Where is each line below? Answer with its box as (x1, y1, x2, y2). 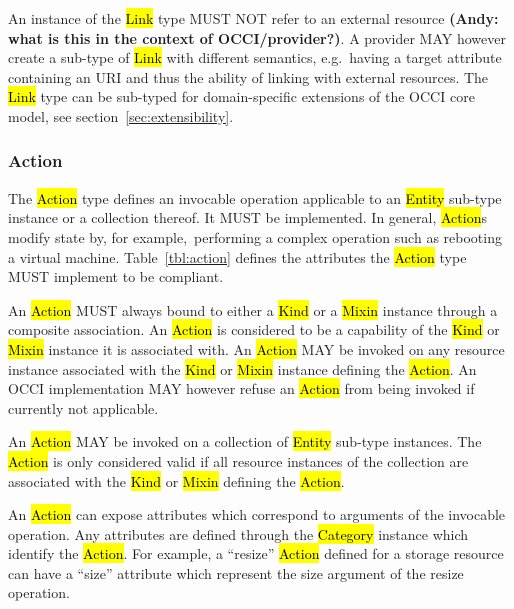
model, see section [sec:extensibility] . (8, 105, 234, 126)
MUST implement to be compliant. (8, 266, 224, 287)
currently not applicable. (8, 397, 159, 418)
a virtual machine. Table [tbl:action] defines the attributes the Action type (8, 246, 467, 267)
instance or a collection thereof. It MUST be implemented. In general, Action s (8, 207, 487, 228)
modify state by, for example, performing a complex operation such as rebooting (8, 226, 502, 247)
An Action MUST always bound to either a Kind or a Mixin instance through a (8, 299, 498, 320)
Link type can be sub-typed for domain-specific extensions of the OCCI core (8, 86, 475, 107)
